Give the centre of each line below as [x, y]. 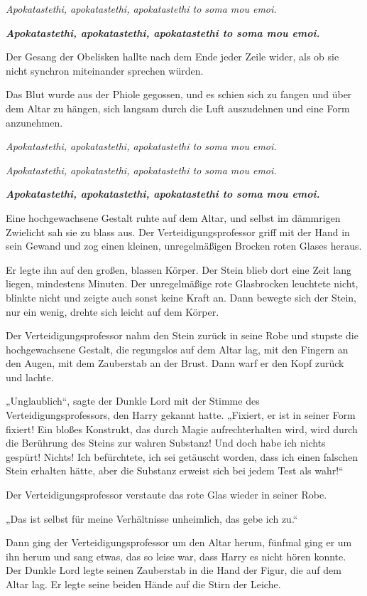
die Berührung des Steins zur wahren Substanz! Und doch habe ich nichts [166, 443]
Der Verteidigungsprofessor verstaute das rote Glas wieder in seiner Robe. [166, 495]
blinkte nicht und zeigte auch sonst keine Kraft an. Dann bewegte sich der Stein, [181, 297]
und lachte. [30, 377]
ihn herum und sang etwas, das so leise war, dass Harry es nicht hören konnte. [176, 556]
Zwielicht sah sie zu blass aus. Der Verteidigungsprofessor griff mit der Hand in [178, 232]
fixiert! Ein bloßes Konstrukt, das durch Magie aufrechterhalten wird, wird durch [182, 429]
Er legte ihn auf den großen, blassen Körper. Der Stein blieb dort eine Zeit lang [179, 269]
